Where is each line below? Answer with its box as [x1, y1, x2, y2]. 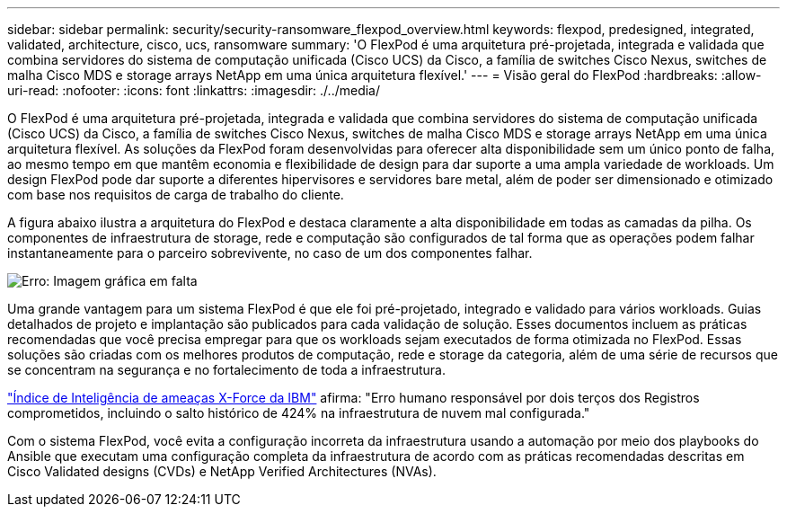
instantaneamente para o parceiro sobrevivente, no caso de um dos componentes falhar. [7, 245, 533, 261]
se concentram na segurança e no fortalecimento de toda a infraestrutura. [7, 362, 446, 377]
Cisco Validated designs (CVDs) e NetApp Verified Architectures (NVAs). [7, 464, 437, 479]
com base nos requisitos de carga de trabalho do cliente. [7, 187, 344, 202]
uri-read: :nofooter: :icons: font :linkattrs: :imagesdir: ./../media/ [7, 83, 381, 98]
